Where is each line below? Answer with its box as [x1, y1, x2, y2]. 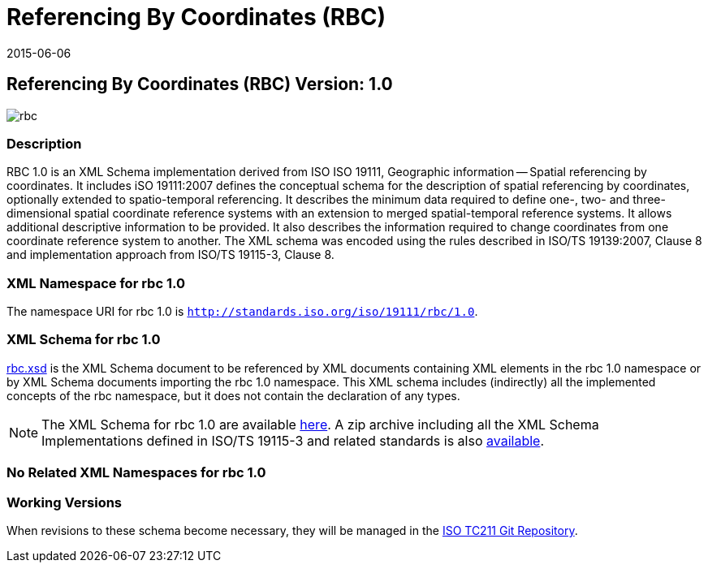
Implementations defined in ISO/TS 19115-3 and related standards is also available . [41, 432, 544, 449]
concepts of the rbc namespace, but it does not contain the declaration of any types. [6, 388, 460, 403]
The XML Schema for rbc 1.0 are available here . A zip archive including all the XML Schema [41, 416, 599, 433]
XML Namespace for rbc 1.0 [6, 274, 185, 291]
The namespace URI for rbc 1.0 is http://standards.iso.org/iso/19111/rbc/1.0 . [6, 304, 478, 319]
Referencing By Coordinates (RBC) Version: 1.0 [6, 74, 393, 95]
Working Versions [6, 494, 123, 511]
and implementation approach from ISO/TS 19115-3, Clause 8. [6, 248, 335, 262]
